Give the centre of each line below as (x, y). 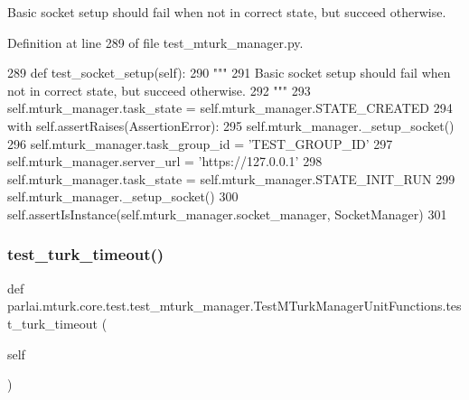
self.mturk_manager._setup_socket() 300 (123, 196)
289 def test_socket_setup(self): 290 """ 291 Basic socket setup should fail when (229, 73)
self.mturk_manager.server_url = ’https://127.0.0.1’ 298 (165, 161)
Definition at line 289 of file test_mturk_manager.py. (155, 42)
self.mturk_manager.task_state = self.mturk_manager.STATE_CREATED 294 (230, 108)
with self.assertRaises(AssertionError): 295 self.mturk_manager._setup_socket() (231, 125)
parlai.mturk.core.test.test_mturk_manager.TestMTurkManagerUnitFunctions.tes (234, 306)
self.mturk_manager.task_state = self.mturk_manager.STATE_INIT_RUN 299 (231, 178)
